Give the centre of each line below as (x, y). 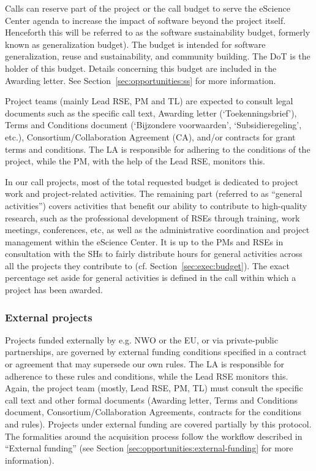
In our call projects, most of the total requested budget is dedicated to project (152, 181)
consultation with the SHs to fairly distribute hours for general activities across (154, 254)
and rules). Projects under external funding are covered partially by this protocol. (158, 424)
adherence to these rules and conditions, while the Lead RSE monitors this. (147, 376)
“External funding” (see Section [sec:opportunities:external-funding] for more (149, 448)
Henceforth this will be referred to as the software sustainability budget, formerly (158, 32)
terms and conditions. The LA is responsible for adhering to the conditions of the (158, 149)
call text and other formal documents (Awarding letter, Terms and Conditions (152, 400)
